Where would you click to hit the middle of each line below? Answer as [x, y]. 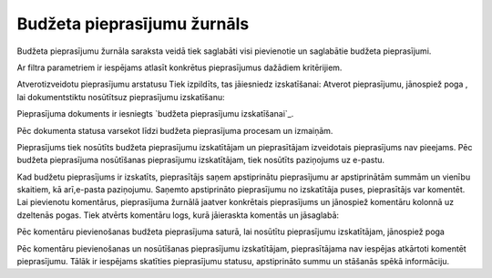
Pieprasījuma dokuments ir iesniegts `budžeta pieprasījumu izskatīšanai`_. [155, 114]
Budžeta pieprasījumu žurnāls [133, 24]
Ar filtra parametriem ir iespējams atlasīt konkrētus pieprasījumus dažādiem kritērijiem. [179, 67]
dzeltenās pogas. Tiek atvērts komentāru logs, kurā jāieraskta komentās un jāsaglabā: [178, 215]
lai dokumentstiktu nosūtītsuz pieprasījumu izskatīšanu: [121, 97]
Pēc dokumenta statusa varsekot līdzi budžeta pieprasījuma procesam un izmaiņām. [175, 130]
